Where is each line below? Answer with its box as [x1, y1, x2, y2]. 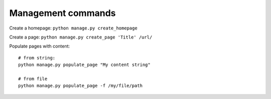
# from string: [18, 55, 56, 60]
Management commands [9, 7, 116, 18]
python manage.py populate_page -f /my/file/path [18, 83, 143, 88]
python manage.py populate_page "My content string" [18, 62, 151, 67]
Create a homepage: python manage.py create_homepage [9, 25, 138, 31]
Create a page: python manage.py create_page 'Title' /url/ [9, 34, 153, 40]
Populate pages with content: [9, 43, 70, 49]
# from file [18, 75, 48, 81]
